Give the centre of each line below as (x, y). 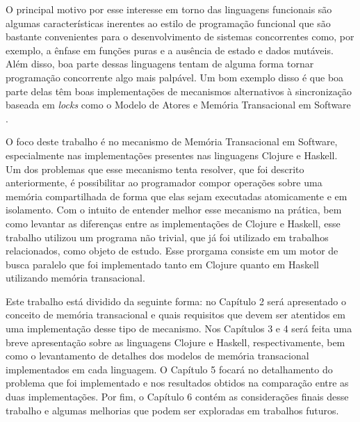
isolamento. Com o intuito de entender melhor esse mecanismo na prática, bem (174, 210)
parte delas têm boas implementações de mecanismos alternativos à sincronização (179, 91)
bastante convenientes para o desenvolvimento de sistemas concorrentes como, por (180, 36)
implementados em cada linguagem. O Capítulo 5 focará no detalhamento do (169, 369)
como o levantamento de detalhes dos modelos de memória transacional (157, 356)
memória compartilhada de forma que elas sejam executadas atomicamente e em (177, 196)
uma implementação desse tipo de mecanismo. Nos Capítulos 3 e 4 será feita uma (179, 328)
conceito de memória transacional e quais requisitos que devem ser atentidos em (175, 315)
